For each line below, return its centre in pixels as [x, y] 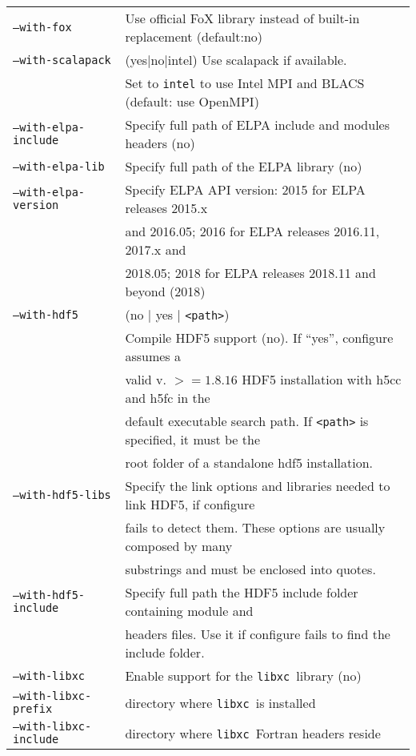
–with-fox [42, 27]
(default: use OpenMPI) [192, 101]
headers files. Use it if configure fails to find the [258, 634]
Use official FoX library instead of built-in [242, 18]
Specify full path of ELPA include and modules [258, 125]
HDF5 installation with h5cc [322, 379]
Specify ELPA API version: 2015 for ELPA [245, 189]
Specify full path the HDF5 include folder [242, 592]
